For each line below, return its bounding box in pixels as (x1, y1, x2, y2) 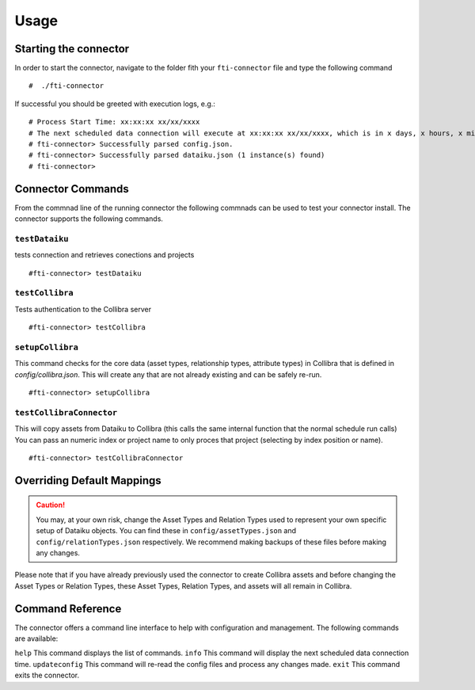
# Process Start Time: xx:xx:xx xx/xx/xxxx (28, 117, 200, 127)
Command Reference (14, 602, 122, 616)
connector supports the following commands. (14, 214, 164, 223)
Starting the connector (14, 42, 130, 55)
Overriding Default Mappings (14, 474, 161, 487)
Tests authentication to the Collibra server (14, 304, 152, 314)
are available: (14, 634, 59, 643)
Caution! (36, 500, 66, 510)
